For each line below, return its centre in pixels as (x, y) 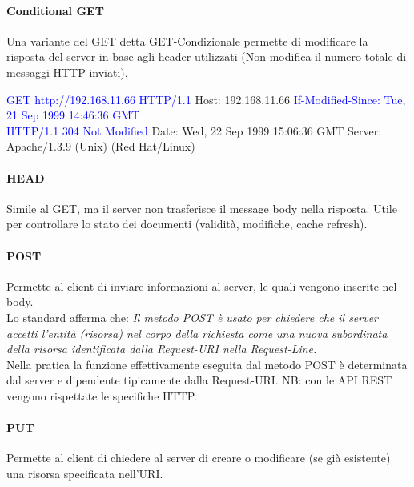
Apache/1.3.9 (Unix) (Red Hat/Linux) (101, 146)
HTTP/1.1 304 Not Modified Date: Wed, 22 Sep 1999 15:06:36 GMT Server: (194, 130)
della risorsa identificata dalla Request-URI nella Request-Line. (162, 349)
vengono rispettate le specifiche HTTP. (102, 395)
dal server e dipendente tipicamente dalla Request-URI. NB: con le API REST (199, 380)
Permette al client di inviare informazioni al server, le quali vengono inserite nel (202, 286)
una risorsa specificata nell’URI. (85, 473)
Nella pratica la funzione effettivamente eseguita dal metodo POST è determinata (207, 364)
